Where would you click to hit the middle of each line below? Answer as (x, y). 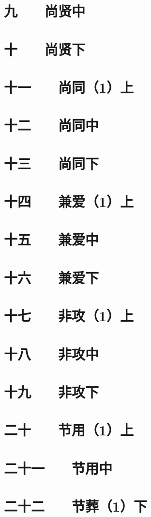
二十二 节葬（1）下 (76, 506)
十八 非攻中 (52, 353)
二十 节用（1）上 (69, 430)
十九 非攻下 (52, 391)
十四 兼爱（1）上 (69, 201)
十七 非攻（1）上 (69, 316)
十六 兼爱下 (52, 277)
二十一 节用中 (58, 468)
